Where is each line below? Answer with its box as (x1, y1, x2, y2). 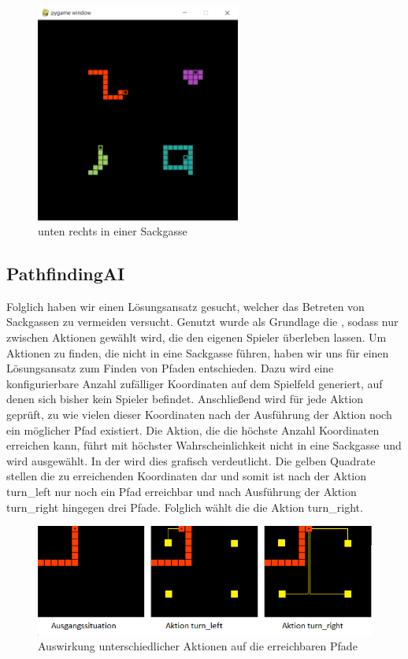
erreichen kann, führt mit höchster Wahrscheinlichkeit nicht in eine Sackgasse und (6, 437, 402, 454)
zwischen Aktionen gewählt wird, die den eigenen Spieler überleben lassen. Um (6, 329, 387, 346)
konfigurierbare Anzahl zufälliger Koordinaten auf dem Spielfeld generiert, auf (6, 375, 383, 391)
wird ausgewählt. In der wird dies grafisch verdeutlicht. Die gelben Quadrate (6, 452, 376, 468)
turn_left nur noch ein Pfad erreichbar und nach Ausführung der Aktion (6, 483, 357, 500)
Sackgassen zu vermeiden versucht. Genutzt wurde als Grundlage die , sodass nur (6, 313, 399, 330)
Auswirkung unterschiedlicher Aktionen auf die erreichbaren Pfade (38, 638, 358, 654)
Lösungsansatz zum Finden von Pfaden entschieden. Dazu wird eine (6, 360, 334, 376)
